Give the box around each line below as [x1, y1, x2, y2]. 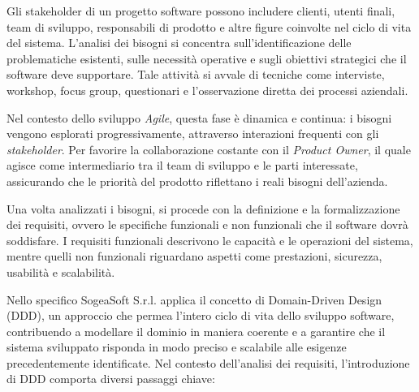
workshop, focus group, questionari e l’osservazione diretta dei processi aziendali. [6, 81, 408, 98]
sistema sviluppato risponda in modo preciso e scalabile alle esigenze [6, 338, 347, 355]
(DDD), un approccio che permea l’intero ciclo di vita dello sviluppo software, [6, 307, 395, 324]
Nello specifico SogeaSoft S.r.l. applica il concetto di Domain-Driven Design [6, 291, 382, 308]
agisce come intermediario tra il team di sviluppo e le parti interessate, [6, 157, 358, 174]
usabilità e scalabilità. [6, 263, 115, 280]
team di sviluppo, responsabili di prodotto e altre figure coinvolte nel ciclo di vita [6, 18, 412, 35]
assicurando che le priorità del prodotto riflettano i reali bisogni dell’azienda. [6, 172, 388, 189]
